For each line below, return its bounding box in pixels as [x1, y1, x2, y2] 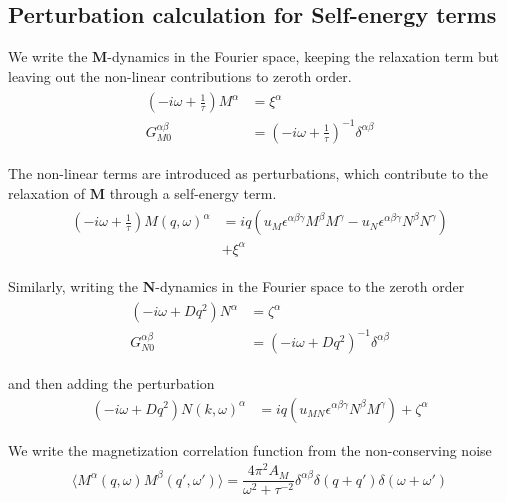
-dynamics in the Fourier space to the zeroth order [155, 275, 465, 296]
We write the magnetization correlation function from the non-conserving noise [8, 439, 492, 460]
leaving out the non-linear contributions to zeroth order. [8, 65, 352, 86]
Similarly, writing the [8, 275, 139, 296]
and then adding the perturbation [8, 372, 215, 393]
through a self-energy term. [109, 182, 277, 203]
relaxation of [8, 182, 86, 203]
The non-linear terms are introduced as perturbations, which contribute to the [8, 162, 489, 183]
